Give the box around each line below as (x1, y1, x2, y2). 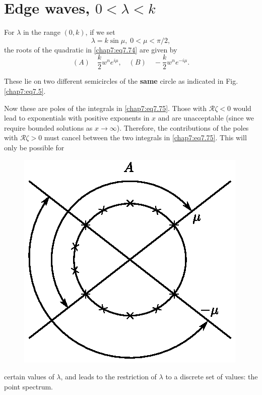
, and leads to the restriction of (60, 371, 157, 382)
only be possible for (4, 142, 64, 152)
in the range (23, 27, 60, 37)
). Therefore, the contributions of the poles (116, 122, 249, 133)
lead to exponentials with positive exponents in (4, 112, 150, 123)
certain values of (4, 371, 54, 382)
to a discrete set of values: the (165, 371, 258, 382)
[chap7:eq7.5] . (4, 85, 46, 96)
